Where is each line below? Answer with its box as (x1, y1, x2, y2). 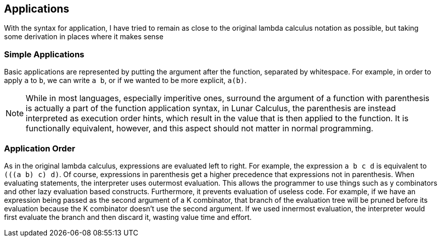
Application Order (4, 143, 76, 153)
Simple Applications (4, 49, 85, 59)
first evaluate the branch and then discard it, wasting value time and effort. (4, 212, 252, 221)
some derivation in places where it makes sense (4, 32, 164, 41)
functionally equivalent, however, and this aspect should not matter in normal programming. (26, 123, 373, 134)
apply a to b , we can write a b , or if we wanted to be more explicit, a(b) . (4, 76, 247, 85)
